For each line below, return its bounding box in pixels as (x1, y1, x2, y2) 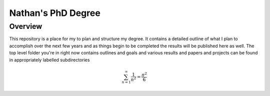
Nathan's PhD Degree (9, 7, 101, 18)
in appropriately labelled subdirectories (9, 57, 90, 63)
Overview (9, 22, 42, 31)
